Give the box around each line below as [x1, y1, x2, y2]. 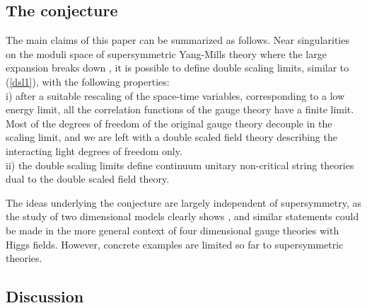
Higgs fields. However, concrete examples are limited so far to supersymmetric [6, 236, 344, 251]
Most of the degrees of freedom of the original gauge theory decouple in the [6, 115, 332, 130]
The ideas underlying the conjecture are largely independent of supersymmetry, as [6, 195, 362, 210]
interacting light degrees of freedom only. [6, 143, 182, 158]
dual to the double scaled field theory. [6, 171, 170, 186]
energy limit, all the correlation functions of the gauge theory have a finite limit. [6, 102, 354, 117]
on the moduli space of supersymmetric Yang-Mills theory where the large [6, 46, 327, 61]
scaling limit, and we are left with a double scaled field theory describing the [6, 130, 337, 144]
